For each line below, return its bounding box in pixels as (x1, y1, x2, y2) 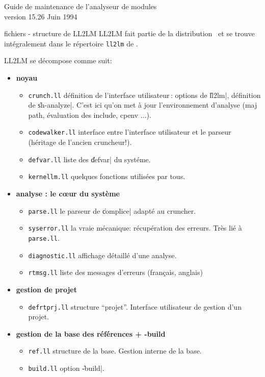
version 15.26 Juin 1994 (4, 11, 77, 21)
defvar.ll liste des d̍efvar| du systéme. (28, 154, 151, 164)
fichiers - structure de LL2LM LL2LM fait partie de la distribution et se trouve (4, 28, 255, 39)
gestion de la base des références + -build (16, 328, 166, 339)
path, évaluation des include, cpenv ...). (28, 109, 151, 120)
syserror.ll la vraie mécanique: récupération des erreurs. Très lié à (28, 222, 242, 233)
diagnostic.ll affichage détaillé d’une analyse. (28, 249, 177, 260)
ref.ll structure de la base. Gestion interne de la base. (28, 345, 202, 356)
